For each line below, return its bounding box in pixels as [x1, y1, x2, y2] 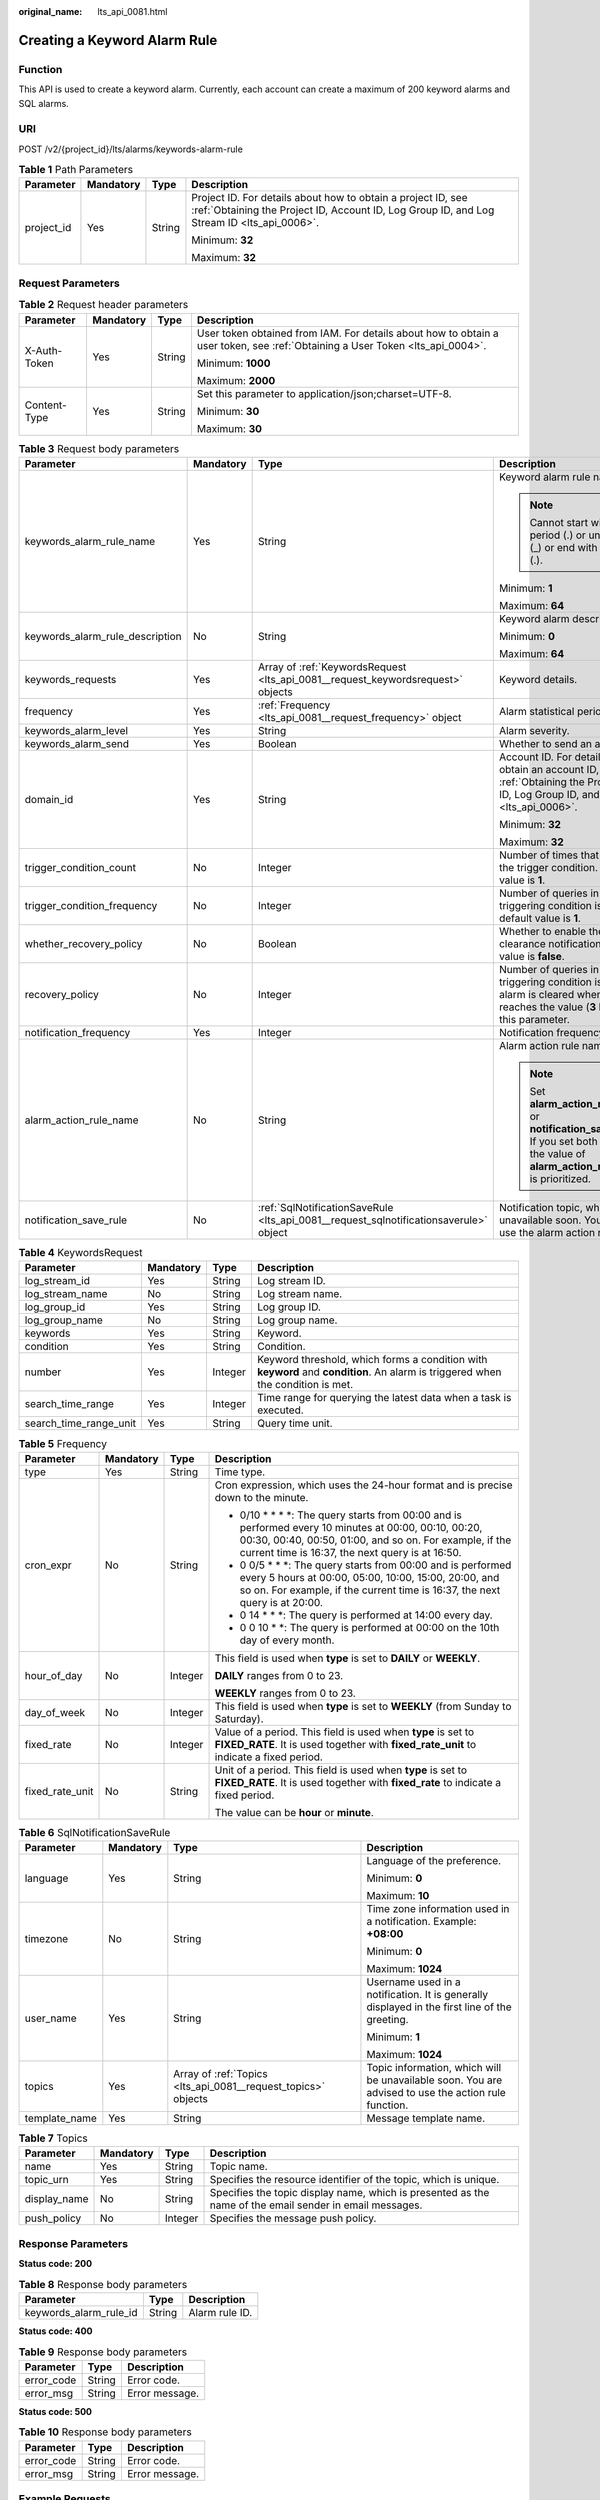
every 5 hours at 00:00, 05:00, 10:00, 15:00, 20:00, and [239, 1570, 500, 1584]
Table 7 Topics [18, 2131, 89, 2145]
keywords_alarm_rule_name [24, 534, 156, 548]
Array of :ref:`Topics [173, 2067, 269, 2081]
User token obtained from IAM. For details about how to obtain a [196, 326, 499, 340]
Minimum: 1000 [196, 356, 271, 370]
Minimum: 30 [196, 404, 260, 418]
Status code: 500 [18, 2405, 93, 2417]
